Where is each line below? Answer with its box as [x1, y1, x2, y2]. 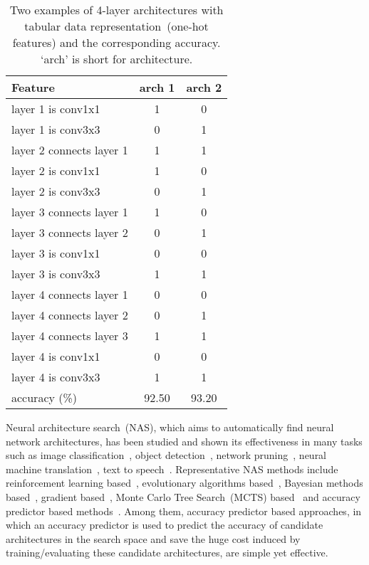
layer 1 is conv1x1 [11, 100, 100, 117]
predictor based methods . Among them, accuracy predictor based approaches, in [6, 503, 362, 518]
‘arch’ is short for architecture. [40, 51, 193, 67]
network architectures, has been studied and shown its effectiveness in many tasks [6, 433, 363, 448]
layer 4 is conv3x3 [11, 369, 100, 385]
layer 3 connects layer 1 [11, 204, 128, 220]
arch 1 [139, 79, 175, 95]
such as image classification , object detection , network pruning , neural [6, 448, 327, 463]
